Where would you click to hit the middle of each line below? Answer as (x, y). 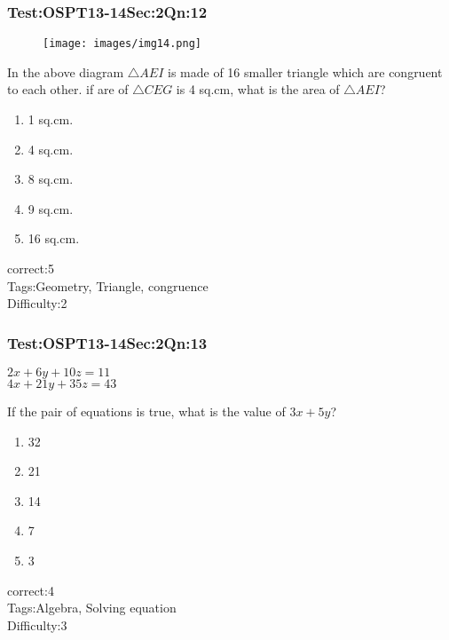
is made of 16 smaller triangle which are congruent (305, 71)
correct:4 (31, 590)
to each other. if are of (68, 89)
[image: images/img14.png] (122, 44)
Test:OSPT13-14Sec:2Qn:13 (107, 342)
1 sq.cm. (51, 119)
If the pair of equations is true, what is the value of (146, 411)
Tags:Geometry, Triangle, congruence (108, 285)
